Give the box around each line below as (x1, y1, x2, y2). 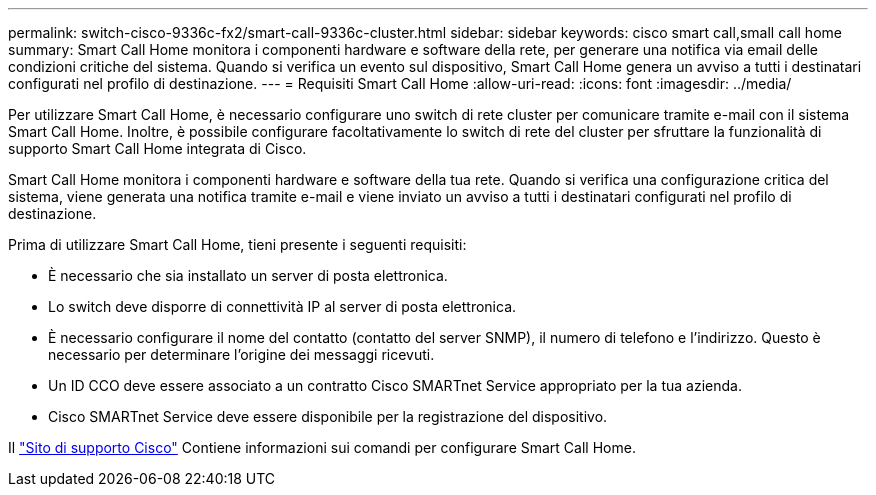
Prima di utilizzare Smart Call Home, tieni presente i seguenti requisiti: (8, 236, 467, 253)
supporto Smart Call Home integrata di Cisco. (8, 140, 307, 157)
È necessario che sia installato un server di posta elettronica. (48, 267, 448, 284)
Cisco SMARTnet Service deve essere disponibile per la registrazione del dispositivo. (48, 408, 608, 425)
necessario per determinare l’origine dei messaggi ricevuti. (48, 346, 435, 363)
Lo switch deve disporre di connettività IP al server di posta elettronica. (48, 298, 517, 315)
